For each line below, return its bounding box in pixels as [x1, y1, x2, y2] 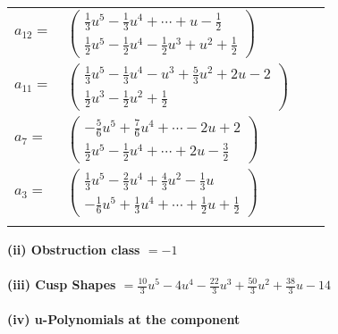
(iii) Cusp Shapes [7, 275, 116, 293]
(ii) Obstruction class [7, 239, 140, 258]
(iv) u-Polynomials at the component [7, 310, 241, 329]
